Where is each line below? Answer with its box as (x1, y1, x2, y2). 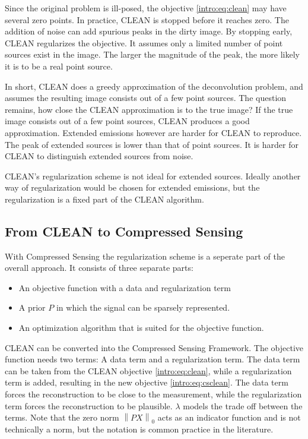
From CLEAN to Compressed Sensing (5, 222, 243, 240)
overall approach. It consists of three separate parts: (5, 261, 193, 274)
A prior (18, 301, 46, 314)
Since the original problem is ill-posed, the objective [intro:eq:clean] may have (5, 2, 287, 14)
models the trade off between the (183, 399, 303, 412)
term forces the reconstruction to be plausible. (5, 399, 173, 412)
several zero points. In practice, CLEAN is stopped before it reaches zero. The (5, 13, 289, 26)
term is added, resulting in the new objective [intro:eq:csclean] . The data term (5, 376, 288, 389)
